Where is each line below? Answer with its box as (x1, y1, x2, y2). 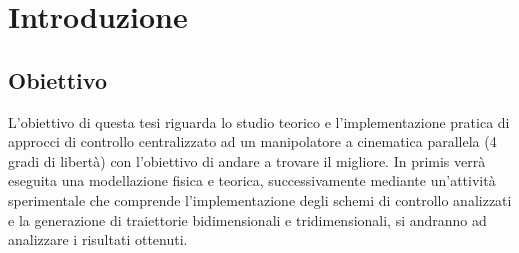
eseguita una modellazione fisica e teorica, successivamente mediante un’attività (8, 170, 496, 191)
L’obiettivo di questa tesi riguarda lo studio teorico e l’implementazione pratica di (8, 111, 510, 132)
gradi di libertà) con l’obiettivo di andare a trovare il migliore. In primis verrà (8, 150, 486, 171)
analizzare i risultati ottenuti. (8, 229, 188, 250)
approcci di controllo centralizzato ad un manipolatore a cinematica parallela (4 (8, 131, 497, 152)
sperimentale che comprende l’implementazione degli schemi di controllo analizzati (8, 189, 512, 210)
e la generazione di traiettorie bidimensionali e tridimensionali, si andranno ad (8, 209, 487, 230)
